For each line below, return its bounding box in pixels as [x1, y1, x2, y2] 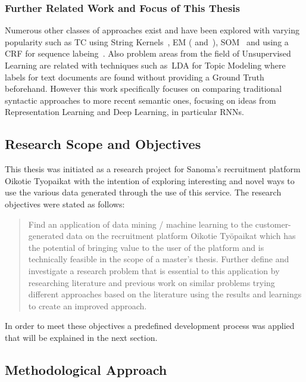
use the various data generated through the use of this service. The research [5, 186, 282, 198]
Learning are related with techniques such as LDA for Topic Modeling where [5, 59, 286, 71]
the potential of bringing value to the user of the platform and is [28, 241, 264, 253]
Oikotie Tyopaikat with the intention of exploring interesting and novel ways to [5, 174, 295, 187]
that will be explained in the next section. [5, 331, 158, 343]
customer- [255, 218, 291, 230]
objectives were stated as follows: [5, 197, 125, 210]
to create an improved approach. [28, 299, 147, 312]
